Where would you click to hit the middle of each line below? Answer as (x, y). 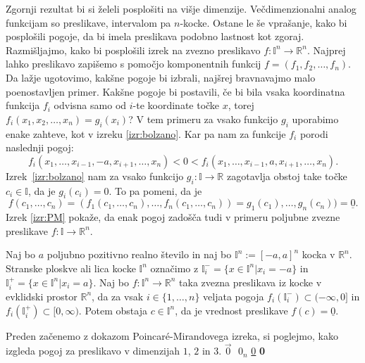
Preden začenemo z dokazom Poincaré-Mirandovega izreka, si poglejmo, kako (172, 335)
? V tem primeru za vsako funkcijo (203, 119)
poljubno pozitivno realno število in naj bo (139, 254)
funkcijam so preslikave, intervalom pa (88, 22)
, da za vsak (118, 296)
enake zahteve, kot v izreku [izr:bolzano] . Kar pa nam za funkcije (146, 133)
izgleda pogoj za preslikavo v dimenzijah (93, 351)
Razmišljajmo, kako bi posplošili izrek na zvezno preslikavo (133, 50)
